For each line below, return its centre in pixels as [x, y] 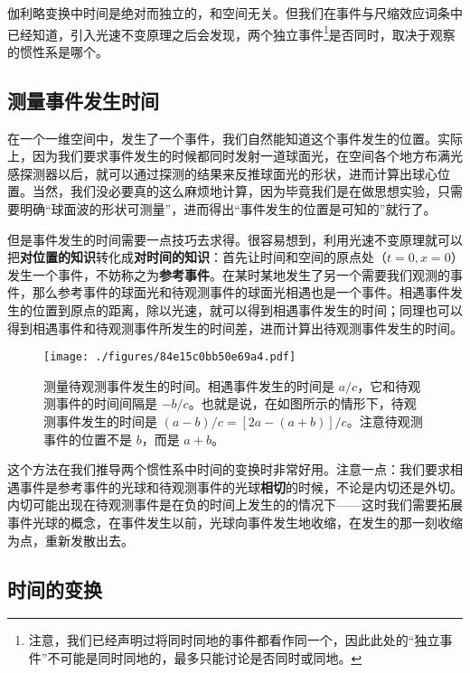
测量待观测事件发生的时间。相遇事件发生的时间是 [189, 385]
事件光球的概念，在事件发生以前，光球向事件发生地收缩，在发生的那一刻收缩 [235, 522]
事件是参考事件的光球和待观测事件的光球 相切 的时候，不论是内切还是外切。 [241, 486]
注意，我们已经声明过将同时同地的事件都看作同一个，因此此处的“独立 [234, 640]
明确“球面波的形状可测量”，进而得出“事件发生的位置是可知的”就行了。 [228, 209]
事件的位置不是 [88, 439]
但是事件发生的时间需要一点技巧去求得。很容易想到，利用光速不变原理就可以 [235, 239]
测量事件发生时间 [83, 100]
